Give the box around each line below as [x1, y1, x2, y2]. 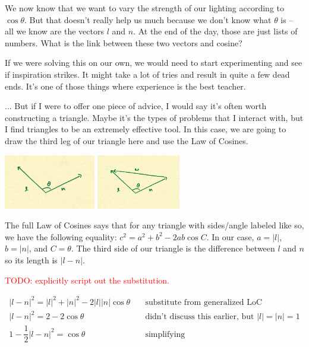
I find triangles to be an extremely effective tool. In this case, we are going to [5, 123, 286, 135]
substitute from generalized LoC [145, 298, 263, 307]
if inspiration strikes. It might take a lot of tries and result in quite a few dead [5, 68, 290, 80]
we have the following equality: [5, 230, 117, 243]
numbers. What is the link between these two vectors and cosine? [5, 36, 242, 49]
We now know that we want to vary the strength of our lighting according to [5, 2, 285, 14]
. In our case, [206, 230, 254, 243]
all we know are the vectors [5, 25, 104, 37]
